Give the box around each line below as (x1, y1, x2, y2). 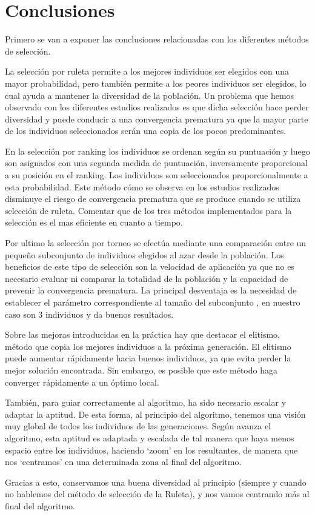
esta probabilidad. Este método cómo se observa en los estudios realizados (5, 180, 279, 193)
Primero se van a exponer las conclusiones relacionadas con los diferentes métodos (5, 33, 309, 45)
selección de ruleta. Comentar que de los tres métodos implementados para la (5, 204, 292, 216)
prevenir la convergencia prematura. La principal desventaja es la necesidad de (5, 284, 297, 297)
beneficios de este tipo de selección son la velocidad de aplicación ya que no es (5, 260, 294, 273)
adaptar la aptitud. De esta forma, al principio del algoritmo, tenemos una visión (5, 407, 306, 420)
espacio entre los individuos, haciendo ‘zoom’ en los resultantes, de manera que (5, 443, 298, 456)
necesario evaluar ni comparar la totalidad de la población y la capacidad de (5, 272, 288, 284)
